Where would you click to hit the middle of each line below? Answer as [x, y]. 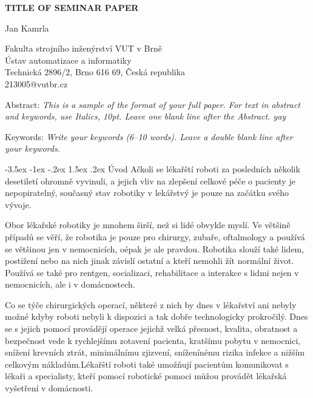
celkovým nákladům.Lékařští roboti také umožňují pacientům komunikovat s [147, 364]
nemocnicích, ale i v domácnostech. [70, 284]
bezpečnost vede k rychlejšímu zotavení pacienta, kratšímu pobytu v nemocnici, [153, 340]
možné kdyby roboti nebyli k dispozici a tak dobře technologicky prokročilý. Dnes [156, 316]
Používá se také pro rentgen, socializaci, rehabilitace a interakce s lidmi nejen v [152, 272]
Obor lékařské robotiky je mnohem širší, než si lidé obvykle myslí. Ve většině [148, 225]
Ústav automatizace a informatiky [68, 60]
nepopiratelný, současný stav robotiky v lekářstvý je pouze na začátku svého [147, 193]
